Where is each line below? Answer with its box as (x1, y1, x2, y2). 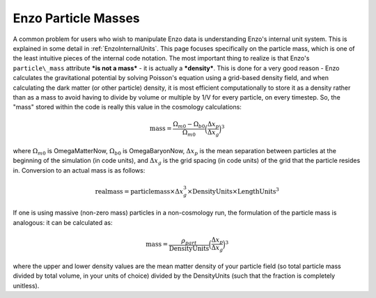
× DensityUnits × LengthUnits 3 (187, 186, 280, 195)
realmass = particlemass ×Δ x (95, 187, 184, 195)
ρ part (181, 237, 197, 246)
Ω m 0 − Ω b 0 (173, 120, 205, 130)
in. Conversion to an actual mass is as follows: (13, 166, 146, 174)
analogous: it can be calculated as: (13, 218, 113, 226)
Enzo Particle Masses (13, 10, 140, 26)
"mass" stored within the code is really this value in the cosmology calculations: (13, 103, 242, 111)
